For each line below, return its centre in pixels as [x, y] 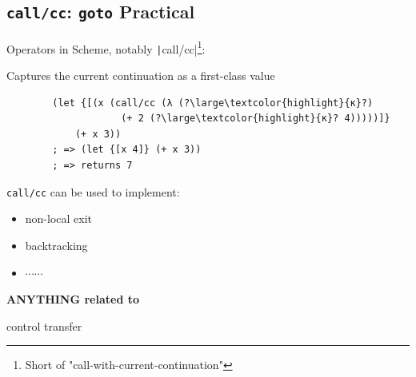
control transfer [44, 325]
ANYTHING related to [73, 299]
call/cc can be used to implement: [93, 191]
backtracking [56, 245]
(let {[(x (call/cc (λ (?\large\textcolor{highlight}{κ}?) [213, 103]
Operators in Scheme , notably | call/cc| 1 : [106, 47]
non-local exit [59, 218]
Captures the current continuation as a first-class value [141, 75]
